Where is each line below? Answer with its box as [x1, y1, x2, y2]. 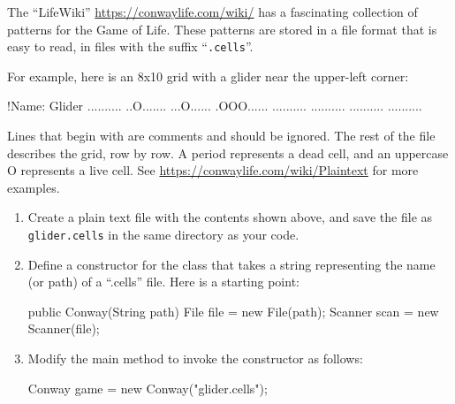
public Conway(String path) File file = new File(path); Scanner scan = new [27, 301, 439, 320]
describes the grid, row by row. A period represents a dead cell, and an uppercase [7, 143, 449, 162]
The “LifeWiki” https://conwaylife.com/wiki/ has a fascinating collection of [7, 3, 418, 20]
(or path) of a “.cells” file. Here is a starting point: [27, 272, 300, 291]
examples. [7, 178, 60, 196]
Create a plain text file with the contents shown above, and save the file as [27, 208, 433, 226]
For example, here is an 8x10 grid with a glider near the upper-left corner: [7, 66, 409, 85]
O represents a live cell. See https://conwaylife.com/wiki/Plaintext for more [7, 161, 419, 179]
